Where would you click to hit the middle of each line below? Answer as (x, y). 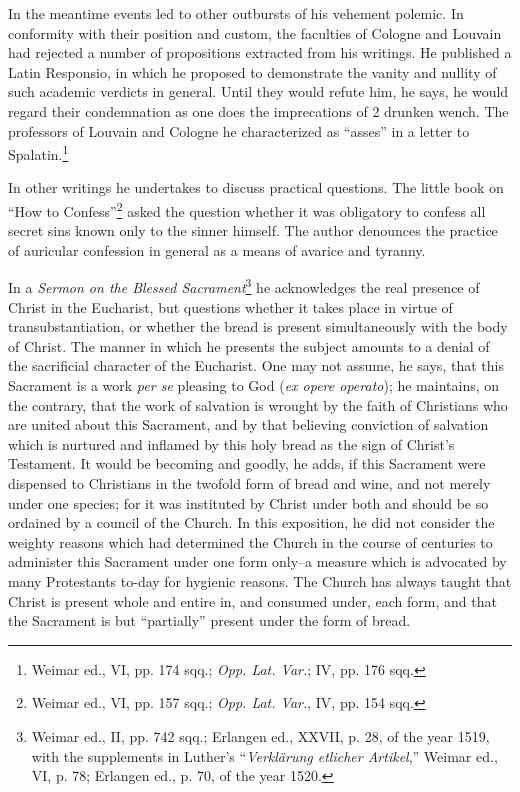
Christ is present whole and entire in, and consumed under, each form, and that (252, 600)
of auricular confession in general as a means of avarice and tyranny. (217, 249)
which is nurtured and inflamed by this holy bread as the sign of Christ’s (231, 443)
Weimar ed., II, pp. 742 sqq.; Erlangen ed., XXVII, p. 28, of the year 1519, (260, 735)
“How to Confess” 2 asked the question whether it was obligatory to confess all (247, 209)
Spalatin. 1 (38, 152)
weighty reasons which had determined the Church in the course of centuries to (250, 541)
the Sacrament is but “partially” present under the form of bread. (209, 620)
